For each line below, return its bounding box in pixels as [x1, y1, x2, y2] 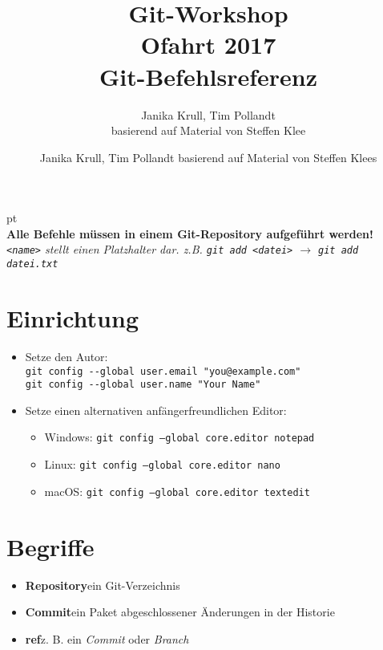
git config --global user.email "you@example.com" [25, 365, 301, 377]
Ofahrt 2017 [140, 28, 276, 61]
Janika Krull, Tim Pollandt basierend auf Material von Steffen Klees [39, 148, 377, 165]
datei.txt [6, 258, 58, 270]
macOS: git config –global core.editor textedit [44, 482, 310, 499]
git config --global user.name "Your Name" [25, 379, 261, 391]
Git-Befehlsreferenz [99, 59, 318, 92]
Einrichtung [6, 301, 139, 334]
